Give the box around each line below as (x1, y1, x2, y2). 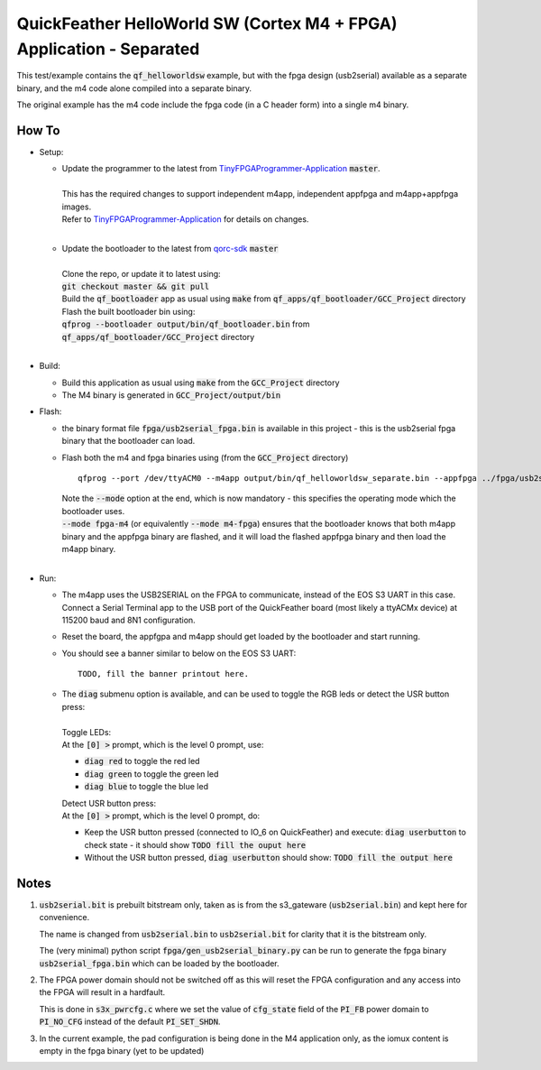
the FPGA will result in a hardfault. (39, 987, 166, 998)
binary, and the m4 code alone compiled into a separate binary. (16, 82, 252, 94)
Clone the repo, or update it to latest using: (61, 268, 221, 279)
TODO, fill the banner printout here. (78, 669, 250, 679)
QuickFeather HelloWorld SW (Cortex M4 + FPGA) (16, 14, 398, 33)
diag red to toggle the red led (84, 756, 200, 767)
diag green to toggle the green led (84, 768, 219, 779)
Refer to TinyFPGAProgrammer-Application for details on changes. (61, 213, 309, 225)
